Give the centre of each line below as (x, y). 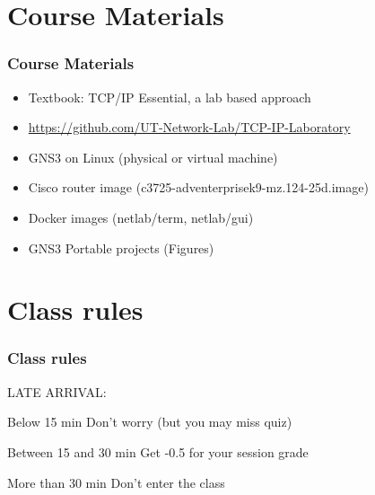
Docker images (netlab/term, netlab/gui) (141, 217)
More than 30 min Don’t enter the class (116, 482)
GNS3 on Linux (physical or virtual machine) (153, 157)
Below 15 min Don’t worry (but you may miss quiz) (150, 422)
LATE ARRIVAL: (57, 391)
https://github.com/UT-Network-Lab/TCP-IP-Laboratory (189, 127)
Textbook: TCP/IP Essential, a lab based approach (170, 97)
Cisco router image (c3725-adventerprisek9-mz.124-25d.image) (198, 187)
